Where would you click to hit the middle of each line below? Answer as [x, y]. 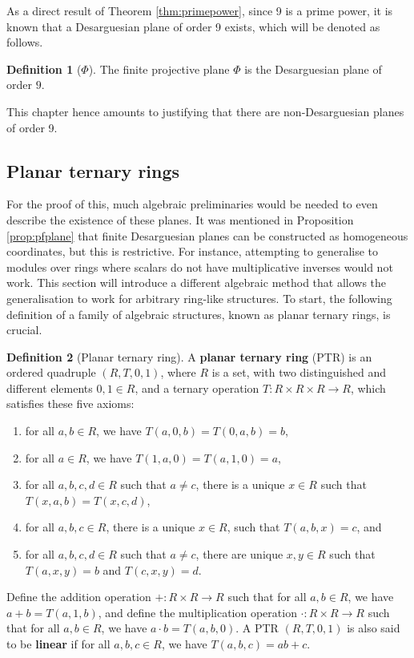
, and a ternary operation [197, 388]
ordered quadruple [51, 372]
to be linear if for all [58, 644]
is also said [374, 628]
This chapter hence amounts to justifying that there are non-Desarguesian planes [205, 111]
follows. [25, 42]
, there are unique [239, 554]
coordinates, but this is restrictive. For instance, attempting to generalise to [193, 251]
